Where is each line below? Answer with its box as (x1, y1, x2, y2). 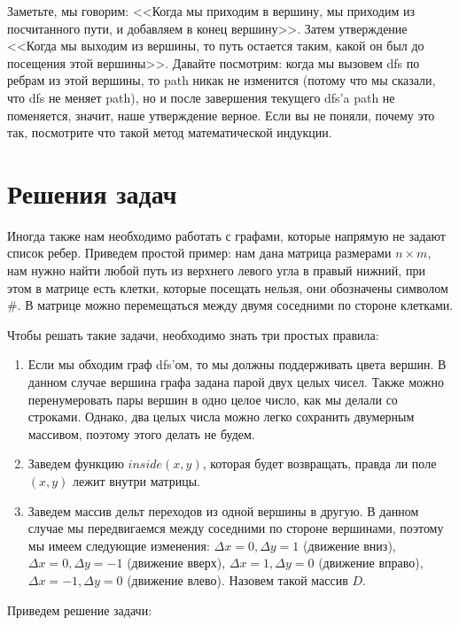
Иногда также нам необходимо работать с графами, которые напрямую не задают (7, 226, 446, 244)
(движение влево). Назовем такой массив (127, 570, 348, 589)
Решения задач (7, 174, 177, 211)
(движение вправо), (318, 553, 424, 572)
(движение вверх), (127, 553, 226, 572)
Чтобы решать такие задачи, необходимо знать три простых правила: (7, 325, 379, 343)
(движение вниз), (303, 536, 396, 554)
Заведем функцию (27, 454, 124, 473)
